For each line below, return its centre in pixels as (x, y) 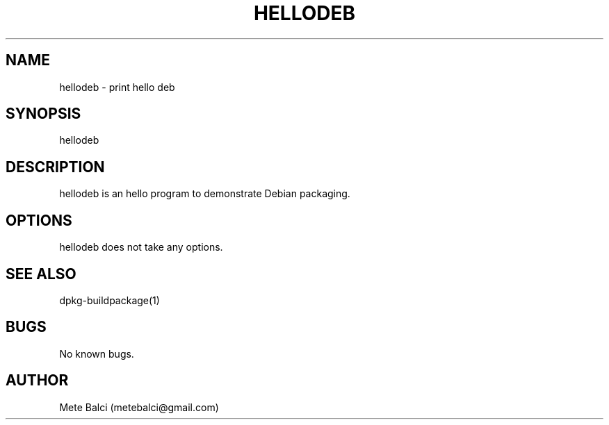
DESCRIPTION (55, 167)
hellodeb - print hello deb (117, 87)
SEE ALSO (41, 274)
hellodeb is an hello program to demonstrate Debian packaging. (205, 194)
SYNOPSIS (43, 114)
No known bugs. (97, 353)
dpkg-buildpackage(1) (109, 300)
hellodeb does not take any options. (141, 247)
